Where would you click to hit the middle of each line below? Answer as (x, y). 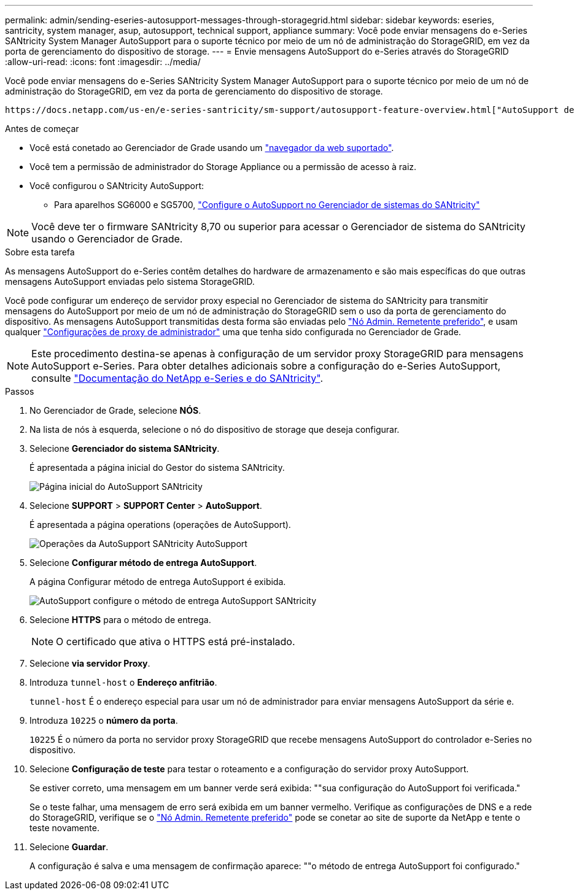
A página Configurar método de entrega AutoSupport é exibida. (158, 582)
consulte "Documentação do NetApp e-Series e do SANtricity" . (177, 378)
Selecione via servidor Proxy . (90, 663)
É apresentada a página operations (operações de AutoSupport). (160, 525)
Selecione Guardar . (69, 847)
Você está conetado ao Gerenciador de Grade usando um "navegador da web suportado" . (212, 148)
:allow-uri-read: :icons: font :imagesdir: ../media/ (103, 62)
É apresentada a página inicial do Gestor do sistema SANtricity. (157, 467)
